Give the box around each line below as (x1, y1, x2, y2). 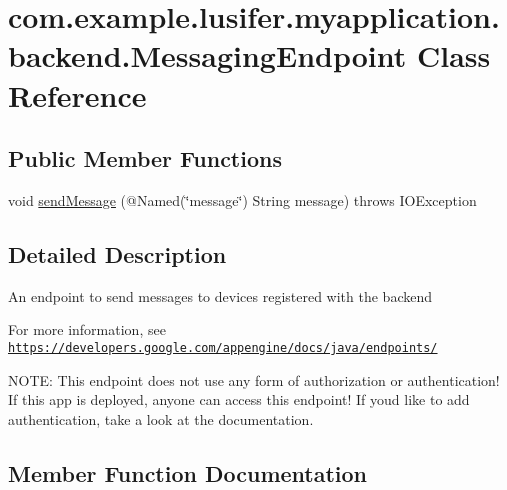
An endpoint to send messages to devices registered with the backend (8, 285, 432, 306)
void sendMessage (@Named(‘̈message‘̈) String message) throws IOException (8, 189, 477, 210)
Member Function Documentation (8, 457, 368, 488)
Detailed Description (8, 238, 227, 269)
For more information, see (8, 319, 166, 340)
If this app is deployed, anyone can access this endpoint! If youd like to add (8, 389, 470, 410)
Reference (8, 74, 147, 115)
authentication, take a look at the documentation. (8, 408, 314, 429)
